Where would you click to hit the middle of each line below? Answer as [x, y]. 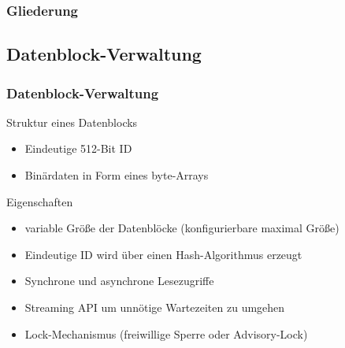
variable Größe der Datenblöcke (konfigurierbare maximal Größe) [182, 228]
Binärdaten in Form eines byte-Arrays [117, 175]
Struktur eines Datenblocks [72, 122]
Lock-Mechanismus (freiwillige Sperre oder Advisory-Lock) [166, 333]
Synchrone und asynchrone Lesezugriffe [119, 281]
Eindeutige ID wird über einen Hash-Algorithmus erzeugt [163, 254]
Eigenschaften [40, 201]
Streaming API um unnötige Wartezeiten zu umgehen [155, 307]
